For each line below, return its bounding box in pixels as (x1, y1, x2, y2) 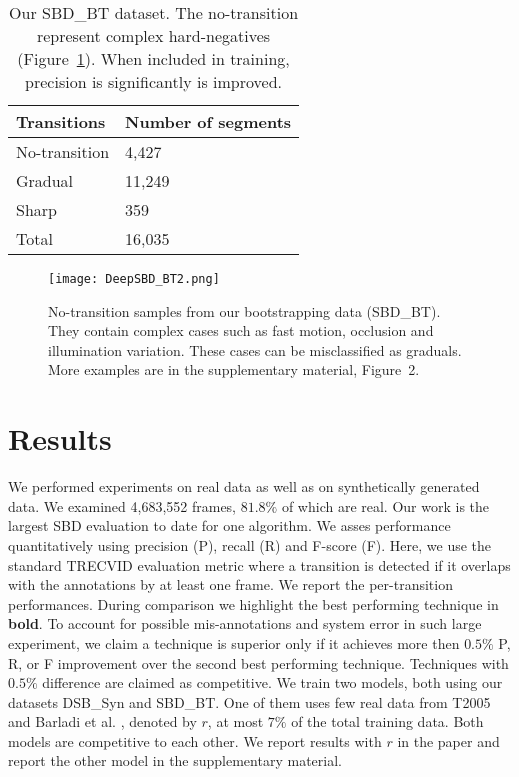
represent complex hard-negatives (36, 24, 271, 47)
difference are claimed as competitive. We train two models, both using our (42, 672, 503, 693)
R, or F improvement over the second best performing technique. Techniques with (8, 652, 509, 673)
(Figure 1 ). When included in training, (17, 47, 290, 70)
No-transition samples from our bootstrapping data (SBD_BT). (48, 300, 441, 321)
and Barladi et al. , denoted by (8, 711, 197, 732)
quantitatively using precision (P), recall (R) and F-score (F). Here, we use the (8, 534, 492, 555)
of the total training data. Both (291, 711, 484, 732)
